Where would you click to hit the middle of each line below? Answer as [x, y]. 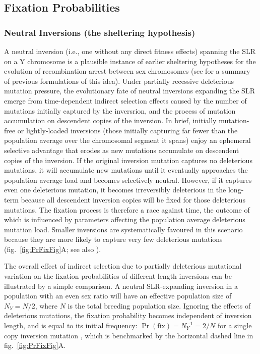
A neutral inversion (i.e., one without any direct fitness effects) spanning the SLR [130, 51]
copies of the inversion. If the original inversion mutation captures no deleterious [128, 160]
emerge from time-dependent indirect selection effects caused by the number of [125, 100]
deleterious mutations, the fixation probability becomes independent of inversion [128, 315]
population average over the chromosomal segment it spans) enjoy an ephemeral [127, 140]
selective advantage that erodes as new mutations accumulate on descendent [122, 150]
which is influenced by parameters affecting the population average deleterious [125, 219]
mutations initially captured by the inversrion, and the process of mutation [120, 110]
